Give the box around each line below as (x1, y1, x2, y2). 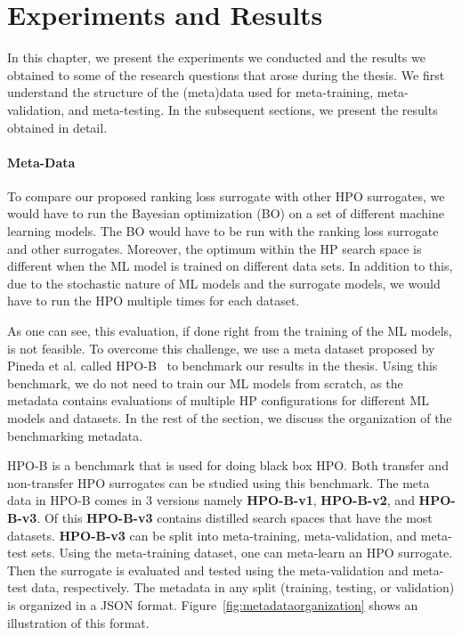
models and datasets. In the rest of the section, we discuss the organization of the (7, 409, 452, 427)
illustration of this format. (7, 613, 150, 631)
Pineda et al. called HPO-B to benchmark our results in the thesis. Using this (7, 356, 438, 375)
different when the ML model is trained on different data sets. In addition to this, (7, 256, 453, 275)
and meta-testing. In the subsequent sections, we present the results (68, 100, 438, 118)
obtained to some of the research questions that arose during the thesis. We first (7, 65, 445, 84)
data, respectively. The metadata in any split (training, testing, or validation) (31, 578, 455, 597)
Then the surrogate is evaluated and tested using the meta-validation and (7, 560, 409, 579)
